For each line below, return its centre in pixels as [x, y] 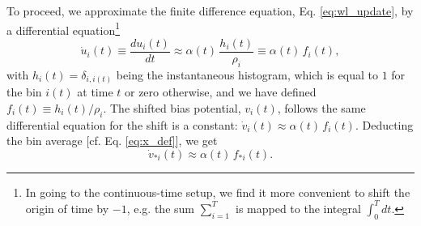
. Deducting [384, 124]
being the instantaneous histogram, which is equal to [247, 74]
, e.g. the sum [160, 208]
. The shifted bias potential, [172, 107]
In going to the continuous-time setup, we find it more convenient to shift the [218, 192]
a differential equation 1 [64, 28]
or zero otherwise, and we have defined [220, 92]
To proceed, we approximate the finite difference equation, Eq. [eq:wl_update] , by [210, 11]
